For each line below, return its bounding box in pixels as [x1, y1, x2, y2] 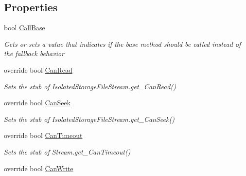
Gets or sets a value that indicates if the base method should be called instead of [4, 39, 241, 49]
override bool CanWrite [4, 163, 73, 173]
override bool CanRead [4, 64, 72, 75]
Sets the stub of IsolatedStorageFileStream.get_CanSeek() [4, 114, 175, 124]
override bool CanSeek [4, 98, 70, 108]
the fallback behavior [4, 48, 64, 59]
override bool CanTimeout [4, 130, 83, 140]
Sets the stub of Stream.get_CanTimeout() [4, 146, 131, 156]
